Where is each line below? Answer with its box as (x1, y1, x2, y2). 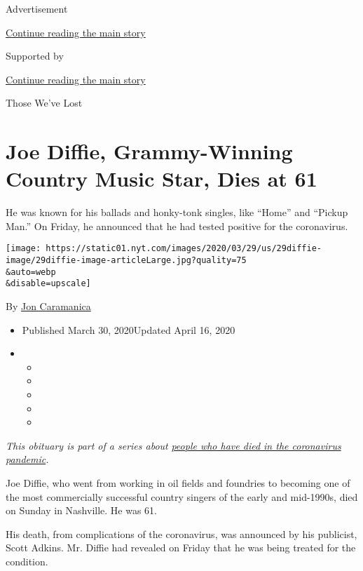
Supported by (6, 48, 64, 63)
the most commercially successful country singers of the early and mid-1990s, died (6, 489, 358, 504)
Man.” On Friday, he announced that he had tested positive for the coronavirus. (6, 218, 348, 233)
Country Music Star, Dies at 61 (6, 164, 317, 193)
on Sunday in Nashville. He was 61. (6, 503, 157, 518)
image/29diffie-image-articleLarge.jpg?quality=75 (6, 255, 247, 266)
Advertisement (6, 1, 68, 15)
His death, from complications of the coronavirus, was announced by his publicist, (6, 526, 357, 541)
